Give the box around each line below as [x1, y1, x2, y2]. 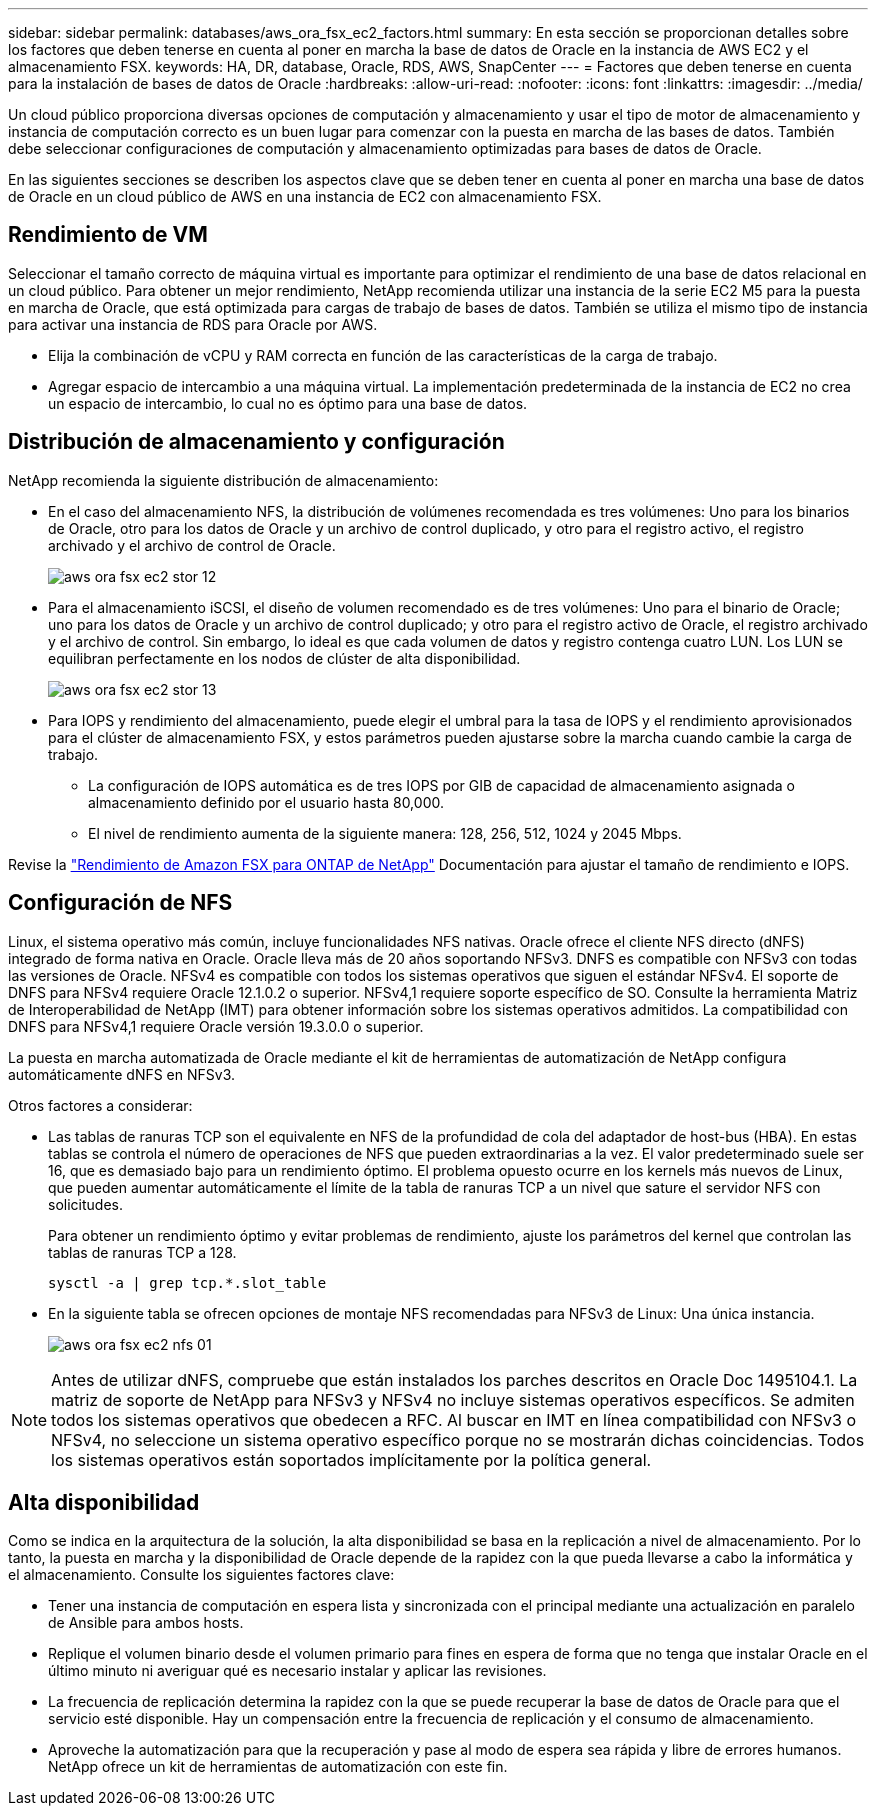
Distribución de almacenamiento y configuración [8, 429, 505, 455]
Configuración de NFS [8, 890, 233, 916]
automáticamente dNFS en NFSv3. [8, 1065, 236, 1083]
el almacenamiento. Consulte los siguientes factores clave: [8, 1566, 395, 1584]
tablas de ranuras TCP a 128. [48, 1243, 237, 1261]
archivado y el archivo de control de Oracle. [48, 536, 336, 554]
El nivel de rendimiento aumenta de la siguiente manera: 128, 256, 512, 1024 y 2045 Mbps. [88, 824, 682, 842]
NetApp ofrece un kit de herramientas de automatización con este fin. [48, 1758, 508, 1776]
